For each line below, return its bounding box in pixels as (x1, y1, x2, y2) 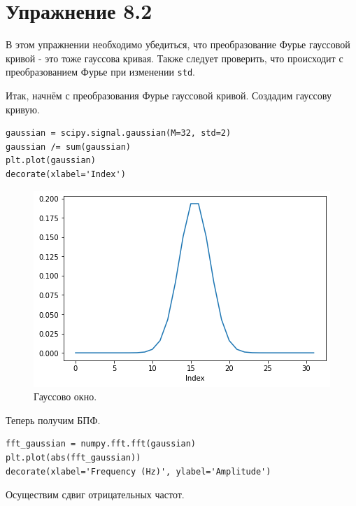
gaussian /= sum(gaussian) (6, 141, 131, 152)
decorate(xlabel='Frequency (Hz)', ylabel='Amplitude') (6, 466, 271, 477)
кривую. (6, 101, 40, 116)
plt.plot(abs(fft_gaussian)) (6, 452, 141, 463)
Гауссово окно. (34, 389, 97, 404)
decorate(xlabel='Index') (6, 169, 126, 179)
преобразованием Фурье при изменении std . (6, 64, 195, 79)
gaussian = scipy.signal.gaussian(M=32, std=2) (6, 128, 232, 139)
